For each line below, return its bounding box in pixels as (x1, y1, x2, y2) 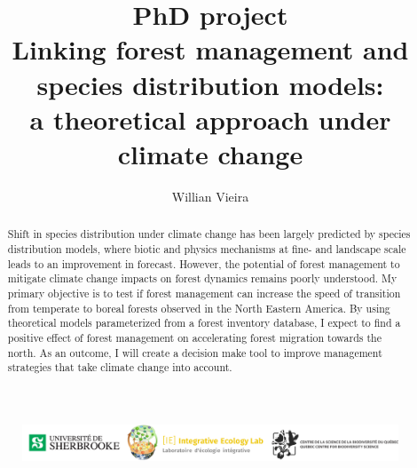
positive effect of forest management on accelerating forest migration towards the (7, 329, 382, 345)
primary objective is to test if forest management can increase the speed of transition (7, 285, 401, 300)
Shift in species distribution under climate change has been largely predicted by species (7, 226, 411, 242)
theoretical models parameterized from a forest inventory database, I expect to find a (7, 315, 401, 330)
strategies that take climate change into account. (7, 360, 232, 375)
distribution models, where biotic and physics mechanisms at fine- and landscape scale (7, 241, 406, 256)
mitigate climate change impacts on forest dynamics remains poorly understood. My (7, 271, 397, 286)
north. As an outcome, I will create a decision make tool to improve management (7, 345, 382, 360)
